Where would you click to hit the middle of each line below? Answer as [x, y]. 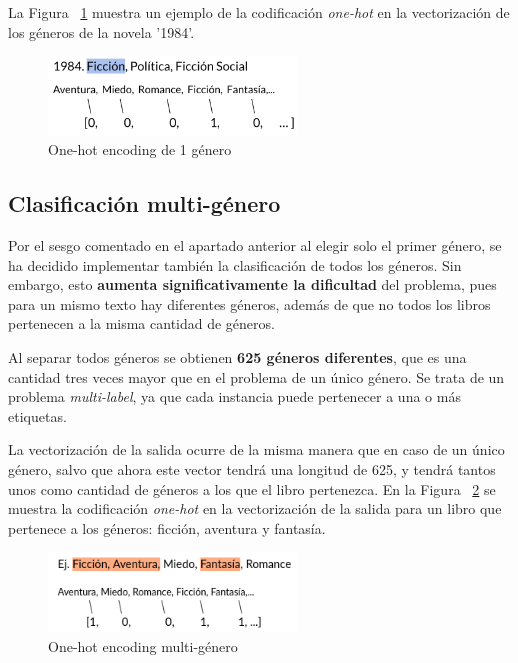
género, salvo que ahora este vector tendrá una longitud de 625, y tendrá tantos [252, 468]
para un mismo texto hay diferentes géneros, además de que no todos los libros [249, 303]
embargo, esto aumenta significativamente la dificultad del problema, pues [252, 284]
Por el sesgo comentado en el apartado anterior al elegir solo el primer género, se [255, 245]
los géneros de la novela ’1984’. [101, 31]
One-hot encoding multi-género [143, 645]
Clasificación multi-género [144, 203]
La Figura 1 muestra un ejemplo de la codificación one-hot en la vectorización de [259, 12]
